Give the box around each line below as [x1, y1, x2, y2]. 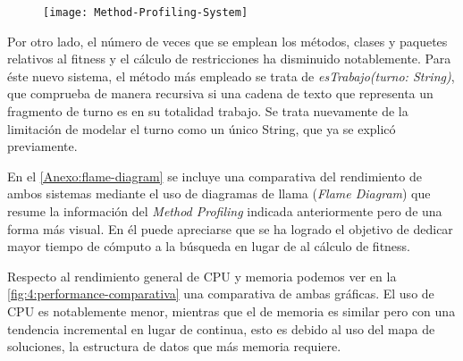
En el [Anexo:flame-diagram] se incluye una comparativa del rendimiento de [7, 166, 422, 185]
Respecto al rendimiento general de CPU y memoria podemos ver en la [7, 266, 397, 285]
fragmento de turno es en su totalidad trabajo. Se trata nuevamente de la [7, 102, 408, 121]
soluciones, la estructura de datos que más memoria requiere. [7, 337, 341, 356]
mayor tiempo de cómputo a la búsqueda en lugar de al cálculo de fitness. [7, 237, 411, 256]
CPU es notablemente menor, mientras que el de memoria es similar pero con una [7, 301, 456, 320]
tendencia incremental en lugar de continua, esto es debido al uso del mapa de [7, 319, 435, 338]
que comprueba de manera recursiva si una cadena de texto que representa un [7, 84, 434, 103]
